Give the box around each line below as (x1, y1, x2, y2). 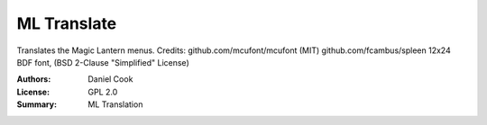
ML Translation (87, 99, 143, 110)
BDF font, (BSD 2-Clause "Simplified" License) (16, 57, 189, 67)
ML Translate (16, 13, 117, 33)
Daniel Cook (87, 74, 133, 85)
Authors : (16, 74, 51, 85)
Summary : (16, 99, 58, 110)
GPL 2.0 (87, 86, 118, 97)
